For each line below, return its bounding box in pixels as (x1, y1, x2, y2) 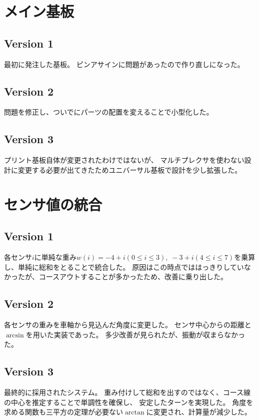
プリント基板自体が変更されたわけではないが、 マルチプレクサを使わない (4, 155, 244, 165)
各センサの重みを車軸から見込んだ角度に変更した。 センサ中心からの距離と (4, 319, 251, 329)
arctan (124, 409, 144, 416)
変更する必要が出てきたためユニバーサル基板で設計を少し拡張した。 (17, 164, 242, 175)
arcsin (5, 331, 24, 339)
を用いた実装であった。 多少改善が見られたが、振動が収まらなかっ (25, 329, 245, 339)
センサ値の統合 (4, 194, 102, 214)
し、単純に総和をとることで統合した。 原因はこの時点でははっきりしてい (4, 261, 244, 272)
